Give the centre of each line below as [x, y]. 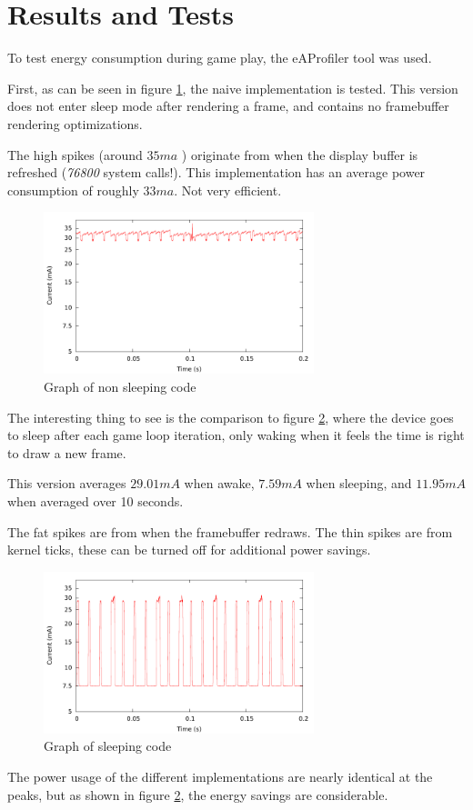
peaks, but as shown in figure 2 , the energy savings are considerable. [198, 794]
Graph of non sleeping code [120, 386]
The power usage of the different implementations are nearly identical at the [220, 776]
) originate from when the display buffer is [300, 154]
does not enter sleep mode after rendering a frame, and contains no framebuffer [228, 106]
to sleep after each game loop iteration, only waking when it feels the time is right [236, 435]
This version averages [67, 483]
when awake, [219, 483]
